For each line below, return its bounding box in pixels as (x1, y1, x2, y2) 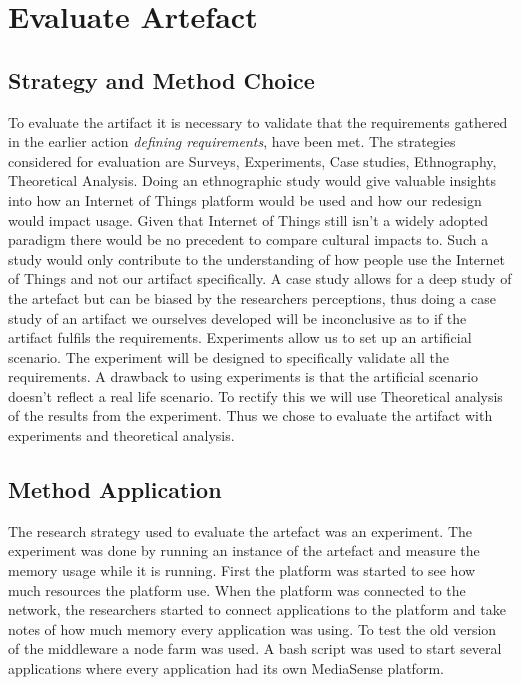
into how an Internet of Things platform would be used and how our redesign (8, 189, 482, 210)
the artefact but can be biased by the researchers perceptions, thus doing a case (8, 287, 496, 308)
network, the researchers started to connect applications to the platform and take (8, 599, 506, 620)
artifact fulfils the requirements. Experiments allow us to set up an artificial (8, 327, 472, 348)
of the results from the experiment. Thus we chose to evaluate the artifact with (8, 405, 493, 426)
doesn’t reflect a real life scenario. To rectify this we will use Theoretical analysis (8, 385, 503, 406)
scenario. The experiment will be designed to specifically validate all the (8, 346, 449, 367)
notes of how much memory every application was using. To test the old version (8, 618, 497, 639)
